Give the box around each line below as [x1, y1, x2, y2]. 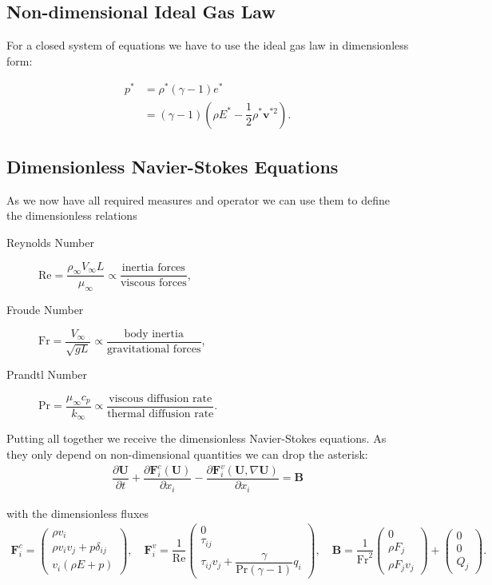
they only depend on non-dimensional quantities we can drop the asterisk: [6, 445, 368, 462]
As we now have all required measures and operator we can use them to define [6, 191, 390, 208]
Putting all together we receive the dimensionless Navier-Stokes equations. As [6, 430, 387, 447]
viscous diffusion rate [109, 392, 212, 404]
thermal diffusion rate [107, 408, 214, 420]
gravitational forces [106, 343, 201, 355]
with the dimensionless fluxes [6, 504, 149, 521]
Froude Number [6, 301, 84, 318]
